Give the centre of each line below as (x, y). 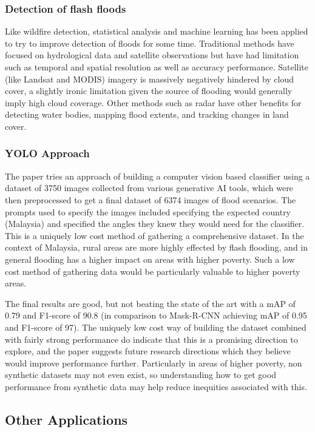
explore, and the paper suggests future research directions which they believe (148, 351)
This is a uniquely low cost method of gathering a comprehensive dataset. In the (154, 235)
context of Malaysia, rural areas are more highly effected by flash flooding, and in (156, 247)
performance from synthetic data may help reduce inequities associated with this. (156, 386)
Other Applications (66, 419)
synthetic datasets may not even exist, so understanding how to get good (141, 375)
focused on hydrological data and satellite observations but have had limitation (152, 55)
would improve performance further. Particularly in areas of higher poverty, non (154, 363)
